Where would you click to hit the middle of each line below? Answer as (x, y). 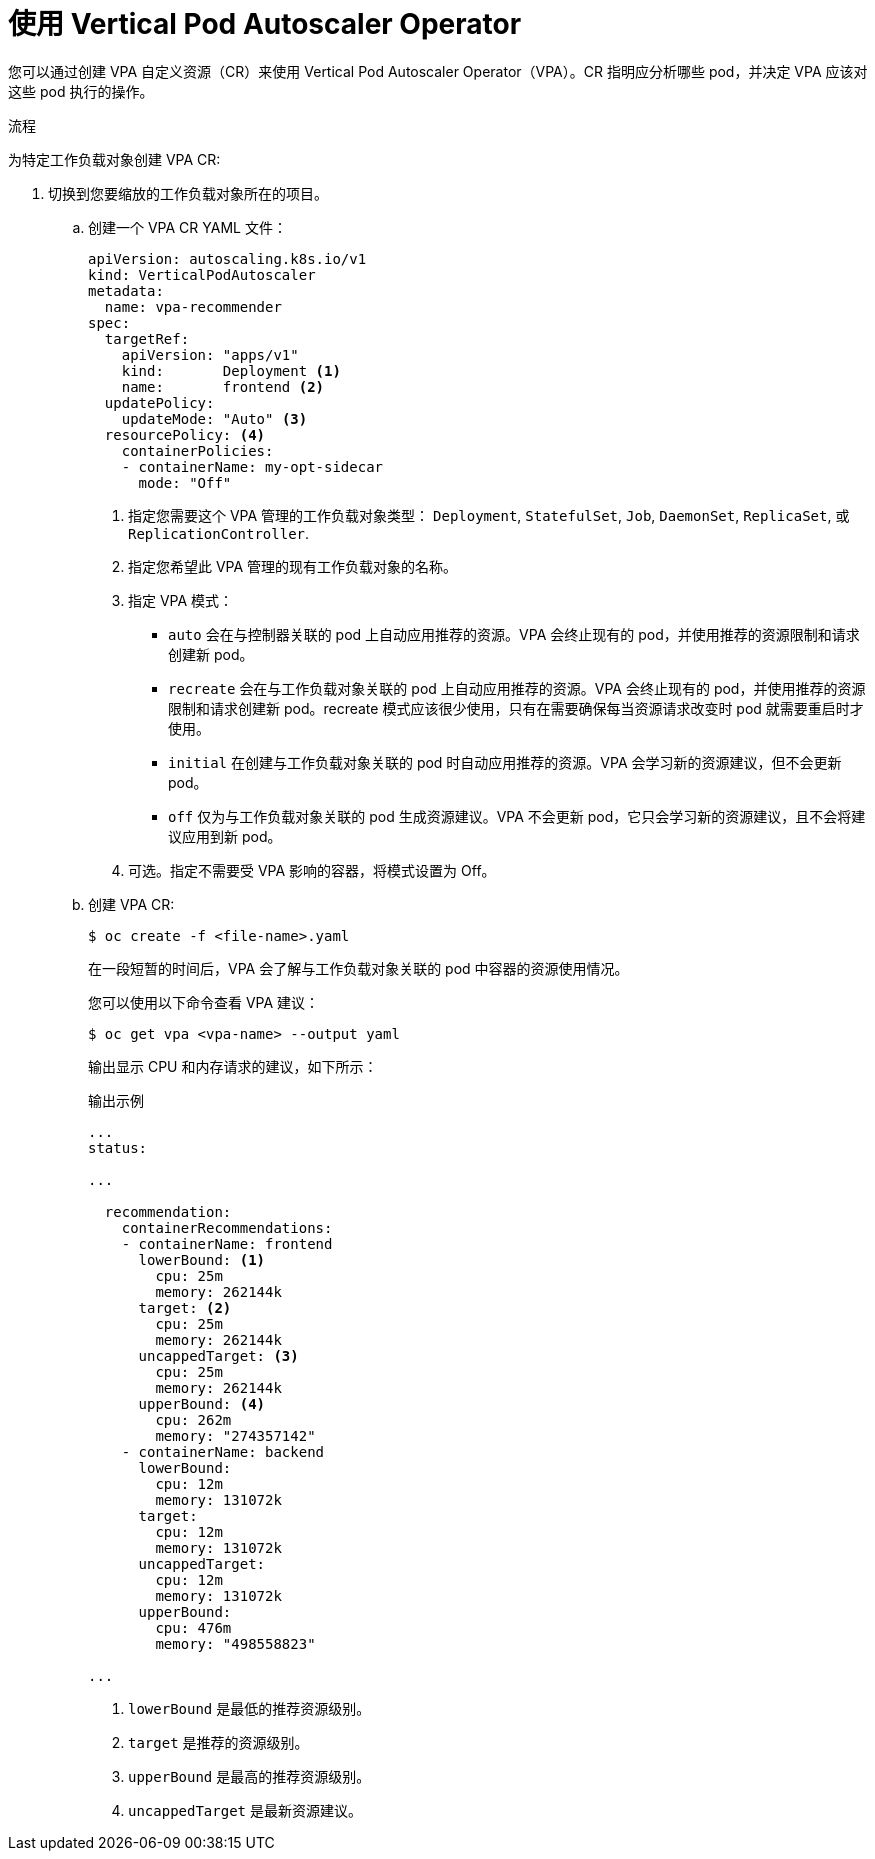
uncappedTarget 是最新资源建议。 (245, 1810)
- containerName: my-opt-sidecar (252, 466)
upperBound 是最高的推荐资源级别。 (249, 1776)
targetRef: (147, 338)
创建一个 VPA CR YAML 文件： (187, 227)
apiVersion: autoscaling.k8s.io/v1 (227, 258)
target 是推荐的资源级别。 (218, 1742)
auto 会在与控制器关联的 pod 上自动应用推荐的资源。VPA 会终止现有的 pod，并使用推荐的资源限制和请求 (514, 634)
